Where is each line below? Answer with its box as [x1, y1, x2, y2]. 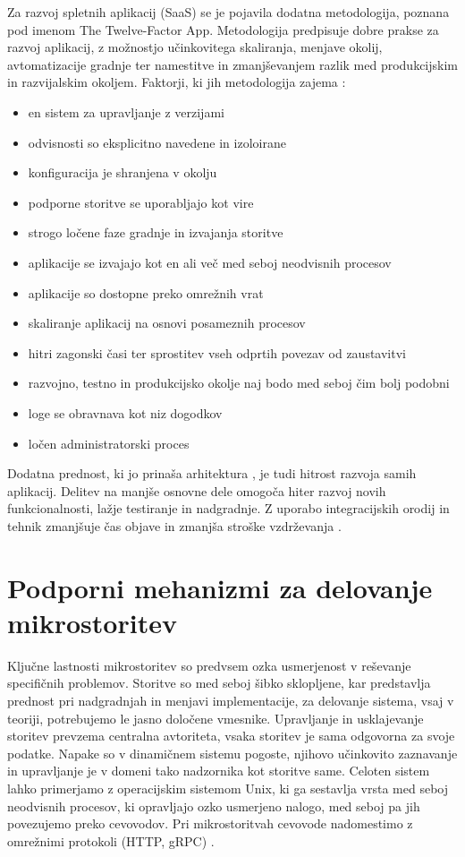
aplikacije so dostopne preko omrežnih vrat [28, 283, 264, 302]
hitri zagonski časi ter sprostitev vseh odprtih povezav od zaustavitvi [28, 343, 406, 362]
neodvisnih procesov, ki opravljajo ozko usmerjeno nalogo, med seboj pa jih [7, 796, 420, 815]
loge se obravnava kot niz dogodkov [28, 403, 223, 422]
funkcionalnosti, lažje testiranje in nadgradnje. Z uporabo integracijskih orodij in [7, 499, 450, 518]
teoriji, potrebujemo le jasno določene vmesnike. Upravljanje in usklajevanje [7, 708, 424, 727]
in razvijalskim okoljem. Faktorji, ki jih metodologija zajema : [7, 73, 346, 91]
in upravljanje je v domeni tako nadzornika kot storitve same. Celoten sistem [7, 761, 430, 780]
